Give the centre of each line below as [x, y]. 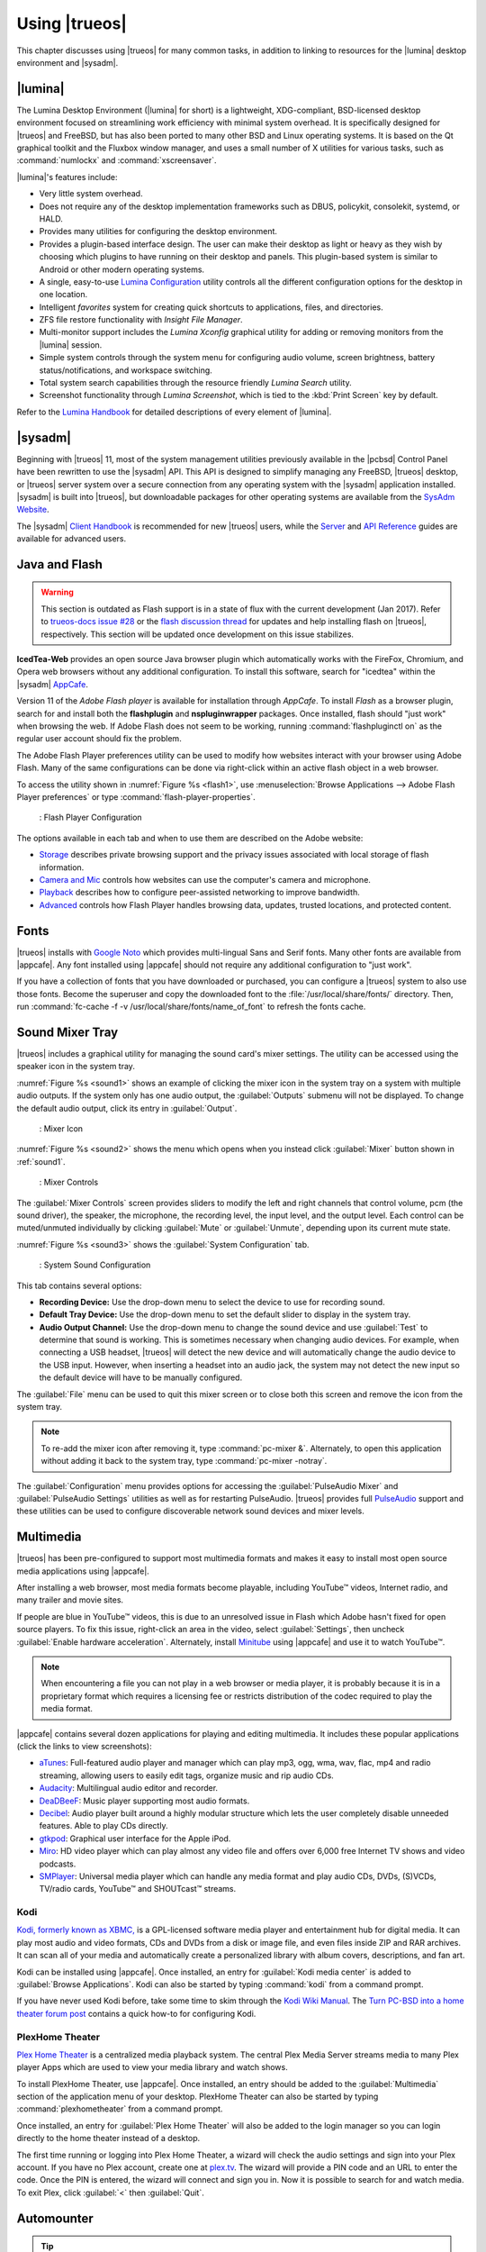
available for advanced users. [72, 539]
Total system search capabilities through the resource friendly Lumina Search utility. [195, 383]
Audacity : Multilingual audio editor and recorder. [129, 1788]
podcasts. [58, 1864]
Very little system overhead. [91, 194]
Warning [57, 592]
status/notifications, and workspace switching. [126, 370]
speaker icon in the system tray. [76, 1067]
